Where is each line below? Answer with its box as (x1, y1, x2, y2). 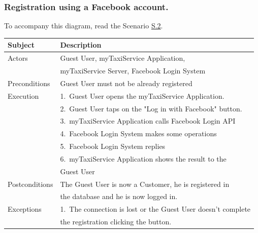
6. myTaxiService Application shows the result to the (60, 153, 227, 164)
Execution (8, 90, 39, 101)
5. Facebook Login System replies (60, 141, 166, 151)
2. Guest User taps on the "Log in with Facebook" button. (60, 103, 242, 113)
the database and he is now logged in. (60, 191, 178, 202)
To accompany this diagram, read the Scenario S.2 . (4, 20, 163, 31)
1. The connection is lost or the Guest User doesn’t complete (60, 204, 251, 214)
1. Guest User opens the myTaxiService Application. (60, 90, 224, 101)
